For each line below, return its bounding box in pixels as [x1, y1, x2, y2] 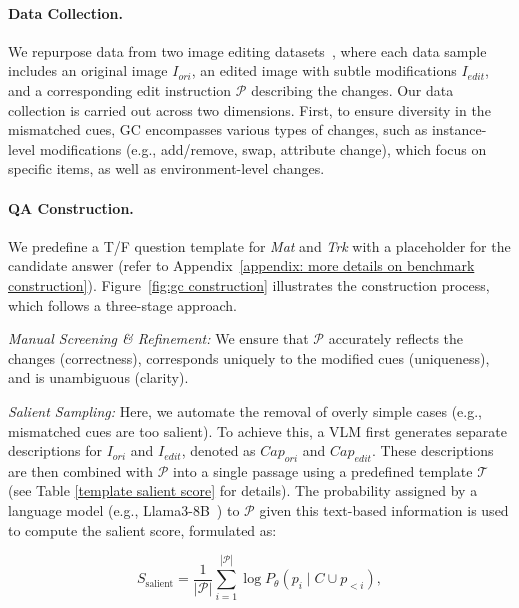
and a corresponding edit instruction [8, 79, 232, 100]
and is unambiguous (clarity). [8, 367, 189, 388]
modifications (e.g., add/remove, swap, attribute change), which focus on [39, 138, 487, 159]
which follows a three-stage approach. [8, 294, 237, 315]
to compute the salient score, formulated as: [8, 519, 277, 540]
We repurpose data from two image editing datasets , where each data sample [8, 40, 487, 61]
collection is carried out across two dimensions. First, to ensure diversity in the [8, 99, 491, 120]
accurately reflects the [328, 328, 464, 349]
